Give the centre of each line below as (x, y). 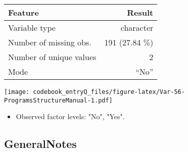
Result (140, 12)
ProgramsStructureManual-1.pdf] (58, 100)
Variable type (32, 28)
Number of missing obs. (50, 42)
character (137, 28)
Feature (23, 12)
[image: (17, 92)
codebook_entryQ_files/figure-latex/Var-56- (109, 92)
